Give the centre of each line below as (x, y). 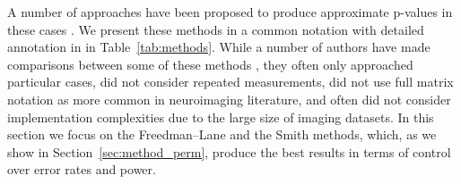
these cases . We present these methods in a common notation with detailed (216, 29)
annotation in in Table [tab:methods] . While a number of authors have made (219, 47)
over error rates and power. (82, 169)
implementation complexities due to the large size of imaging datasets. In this (221, 117)
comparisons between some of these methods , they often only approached (210, 64)
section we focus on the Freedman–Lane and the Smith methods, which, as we (222, 134)
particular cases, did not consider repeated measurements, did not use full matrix (230, 82)
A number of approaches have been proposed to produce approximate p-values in (230, 12)
